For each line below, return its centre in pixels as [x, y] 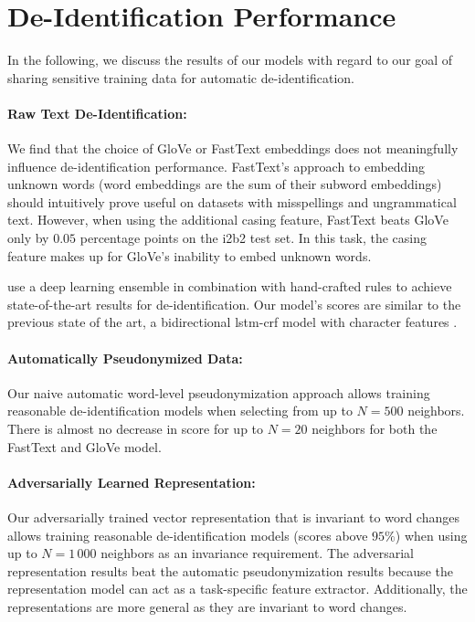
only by [28, 238]
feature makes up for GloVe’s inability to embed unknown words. [190, 255]
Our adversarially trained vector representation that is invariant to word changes [233, 517]
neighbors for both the [375, 429]
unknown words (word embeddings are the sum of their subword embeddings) [225, 184]
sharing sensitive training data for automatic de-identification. [181, 77]
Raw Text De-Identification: [97, 113]
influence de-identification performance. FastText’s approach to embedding [216, 166]
